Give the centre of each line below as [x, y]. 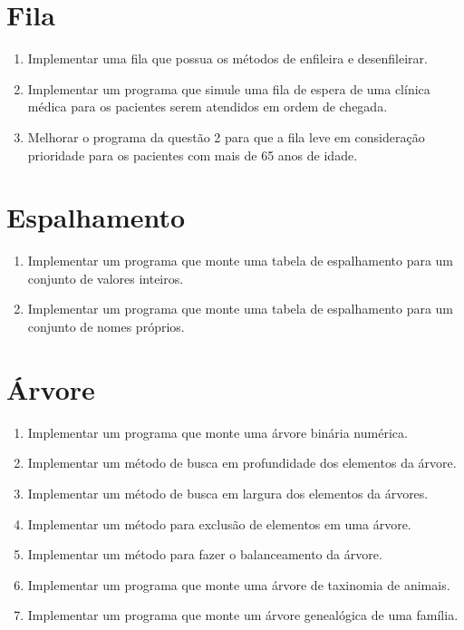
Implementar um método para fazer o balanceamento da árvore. [205, 554]
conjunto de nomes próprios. [106, 326]
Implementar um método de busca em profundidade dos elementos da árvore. [242, 463]
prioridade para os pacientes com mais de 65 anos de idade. [193, 155]
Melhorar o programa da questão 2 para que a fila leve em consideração [226, 136]
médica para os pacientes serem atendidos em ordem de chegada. [208, 107]
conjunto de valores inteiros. [106, 278]
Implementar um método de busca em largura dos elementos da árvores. [228, 493]
